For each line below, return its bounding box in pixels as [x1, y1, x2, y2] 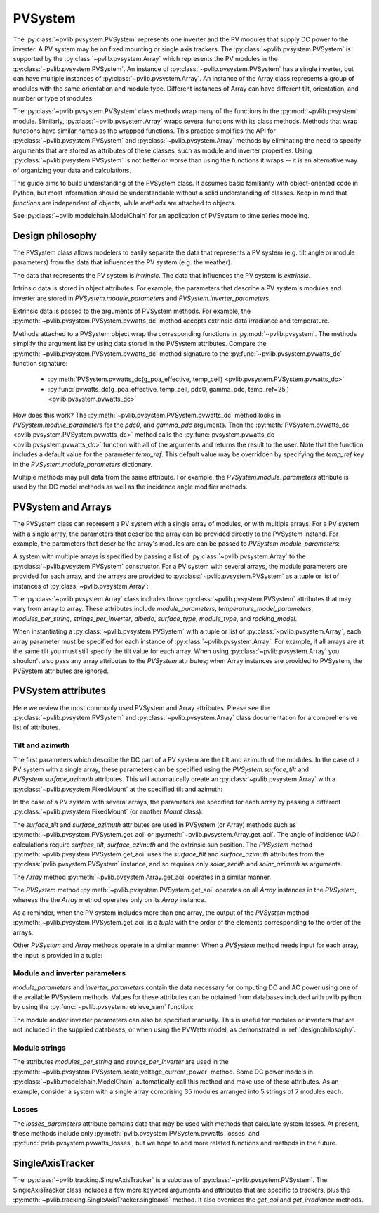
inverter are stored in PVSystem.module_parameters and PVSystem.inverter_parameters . [13, 294, 271, 302]
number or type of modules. [13, 94, 94, 102]
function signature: [13, 359, 68, 367]
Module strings [13, 1043, 66, 1053]
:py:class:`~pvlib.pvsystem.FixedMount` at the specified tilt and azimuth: [13, 785, 222, 793]
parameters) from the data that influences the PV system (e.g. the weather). [13, 258, 233, 267]
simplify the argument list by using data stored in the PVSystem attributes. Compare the [13, 340, 267, 348]
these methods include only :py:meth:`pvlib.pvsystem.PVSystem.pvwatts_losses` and [13, 1129, 260, 1138]
